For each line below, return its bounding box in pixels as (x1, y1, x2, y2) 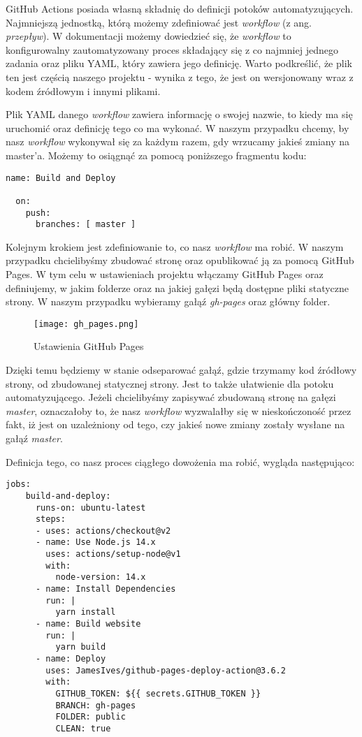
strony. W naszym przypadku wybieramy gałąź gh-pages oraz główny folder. (6, 294, 331, 309)
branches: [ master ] (35, 219, 136, 230)
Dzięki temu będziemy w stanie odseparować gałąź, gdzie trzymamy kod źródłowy (6, 363, 357, 377)
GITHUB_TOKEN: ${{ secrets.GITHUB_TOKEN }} (55, 689, 261, 699)
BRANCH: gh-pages (55, 700, 136, 710)
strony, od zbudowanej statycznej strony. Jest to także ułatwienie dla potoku (6, 376, 334, 391)
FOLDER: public (55, 712, 126, 722)
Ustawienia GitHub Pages (34, 339, 144, 353)
